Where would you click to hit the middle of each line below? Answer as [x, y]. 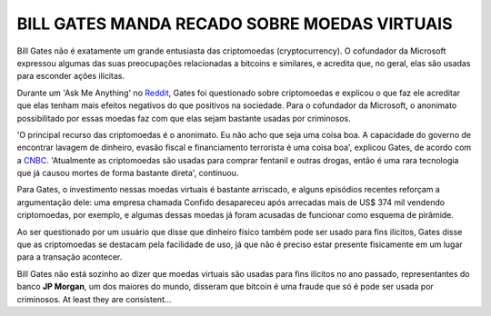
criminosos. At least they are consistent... [94, 299]
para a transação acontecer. [70, 257]
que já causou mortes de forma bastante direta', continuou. [128, 173]
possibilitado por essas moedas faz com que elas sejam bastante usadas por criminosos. [184, 118]
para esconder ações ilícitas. [71, 76]
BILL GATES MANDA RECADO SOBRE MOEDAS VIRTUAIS [235, 24]
